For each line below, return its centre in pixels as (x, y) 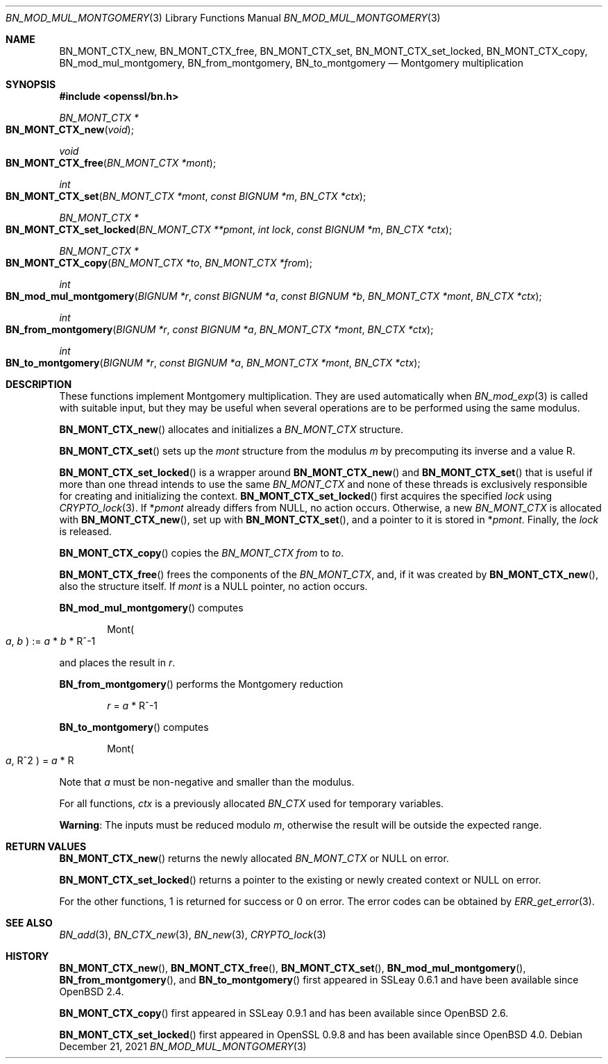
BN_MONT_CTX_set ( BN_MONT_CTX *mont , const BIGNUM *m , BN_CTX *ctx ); (186, 196)
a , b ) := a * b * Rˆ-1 (51, 641)
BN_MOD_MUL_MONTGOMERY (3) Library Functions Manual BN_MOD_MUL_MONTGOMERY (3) (223, 18)
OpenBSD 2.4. (92, 991)
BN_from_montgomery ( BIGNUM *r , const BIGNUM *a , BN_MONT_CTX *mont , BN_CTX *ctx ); (220, 329)
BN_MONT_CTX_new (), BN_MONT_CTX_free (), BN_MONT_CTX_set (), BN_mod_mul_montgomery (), (293, 968)
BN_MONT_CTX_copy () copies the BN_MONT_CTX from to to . (202, 553)
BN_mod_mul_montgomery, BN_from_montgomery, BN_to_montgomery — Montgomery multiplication (291, 63)
